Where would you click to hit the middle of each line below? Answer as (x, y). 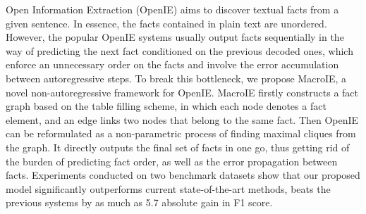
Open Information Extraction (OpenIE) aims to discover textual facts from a (172, 9)
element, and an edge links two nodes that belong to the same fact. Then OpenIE (182, 119)
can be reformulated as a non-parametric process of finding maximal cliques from (181, 133)
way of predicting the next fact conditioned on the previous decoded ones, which (179, 50)
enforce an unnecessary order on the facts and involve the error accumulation (172, 64)
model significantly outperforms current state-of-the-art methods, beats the (168, 188)
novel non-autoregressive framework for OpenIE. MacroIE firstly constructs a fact (182, 92)
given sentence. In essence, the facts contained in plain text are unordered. (166, 23)
